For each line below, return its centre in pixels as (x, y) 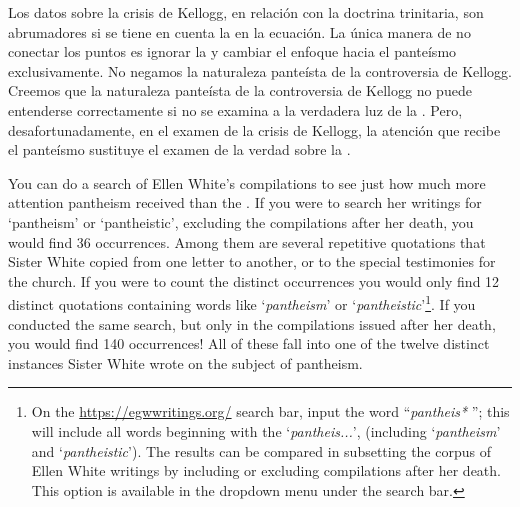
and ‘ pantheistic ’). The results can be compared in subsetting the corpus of (261, 450)
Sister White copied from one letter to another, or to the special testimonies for (252, 261)
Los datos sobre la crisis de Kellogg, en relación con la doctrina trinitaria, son (246, 12)
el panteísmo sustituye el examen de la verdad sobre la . (179, 149)
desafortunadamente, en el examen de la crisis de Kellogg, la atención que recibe (254, 129)
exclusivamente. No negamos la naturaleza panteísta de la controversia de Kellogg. (260, 70)
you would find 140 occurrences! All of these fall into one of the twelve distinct (249, 343)
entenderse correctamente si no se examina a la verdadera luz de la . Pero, (235, 109)
